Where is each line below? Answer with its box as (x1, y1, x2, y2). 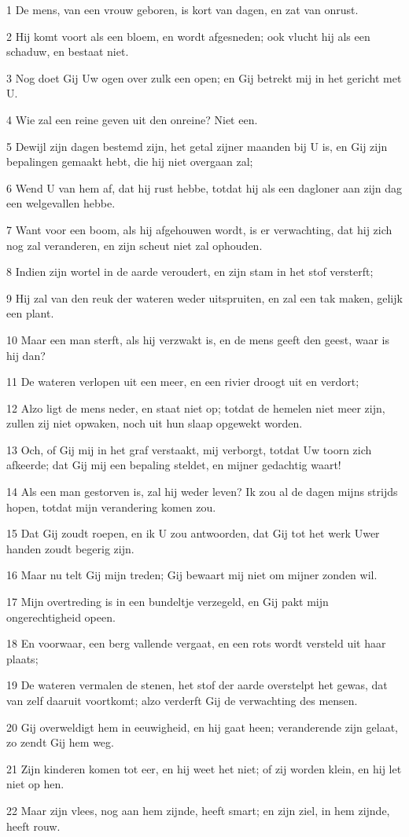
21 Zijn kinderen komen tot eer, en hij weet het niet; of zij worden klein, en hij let (6, 760, 402, 776)
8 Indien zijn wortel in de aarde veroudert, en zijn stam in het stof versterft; (6, 263, 374, 280)
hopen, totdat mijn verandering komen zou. (6, 498, 216, 515)
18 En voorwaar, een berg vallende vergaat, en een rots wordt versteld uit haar (6, 635, 386, 652)
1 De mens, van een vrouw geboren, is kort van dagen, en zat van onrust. (6, 2, 359, 17)
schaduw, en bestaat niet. (6, 43, 129, 60)
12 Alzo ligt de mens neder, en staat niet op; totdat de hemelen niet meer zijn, (6, 399, 385, 416)
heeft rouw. (6, 817, 61, 834)
